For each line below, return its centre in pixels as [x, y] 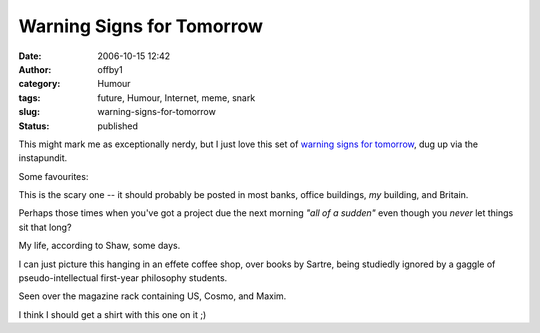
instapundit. [43, 158]
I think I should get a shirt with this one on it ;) [112, 314]
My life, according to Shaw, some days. [99, 246]
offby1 [110, 69]
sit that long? [45, 227]
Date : [30, 56]
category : [39, 84]
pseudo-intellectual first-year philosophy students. [123, 278]
